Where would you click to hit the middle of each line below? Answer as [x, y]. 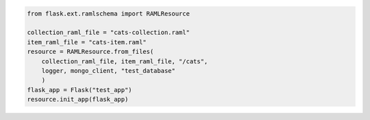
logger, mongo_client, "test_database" [109, 71]
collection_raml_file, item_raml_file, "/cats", [125, 61]
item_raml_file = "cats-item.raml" [87, 42]
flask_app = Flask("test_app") [80, 90]
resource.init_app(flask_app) [78, 100]
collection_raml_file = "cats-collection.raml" [108, 33]
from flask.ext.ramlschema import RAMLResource [108, 13]
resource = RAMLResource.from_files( [90, 52]
